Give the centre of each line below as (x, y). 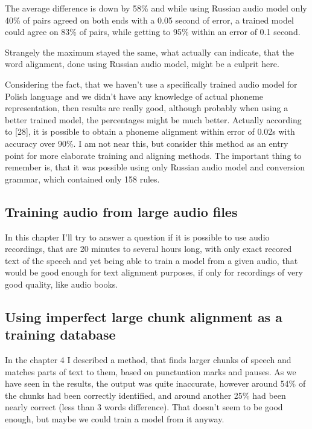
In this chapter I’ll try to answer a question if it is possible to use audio (137, 237)
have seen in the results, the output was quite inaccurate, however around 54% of (155, 383)
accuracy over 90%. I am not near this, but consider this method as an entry (147, 143)
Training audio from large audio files (121, 211)
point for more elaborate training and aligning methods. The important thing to (153, 155)
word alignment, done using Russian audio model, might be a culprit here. (142, 64)
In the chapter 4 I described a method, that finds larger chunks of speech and (148, 360)
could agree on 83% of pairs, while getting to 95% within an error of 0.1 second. (153, 32)
